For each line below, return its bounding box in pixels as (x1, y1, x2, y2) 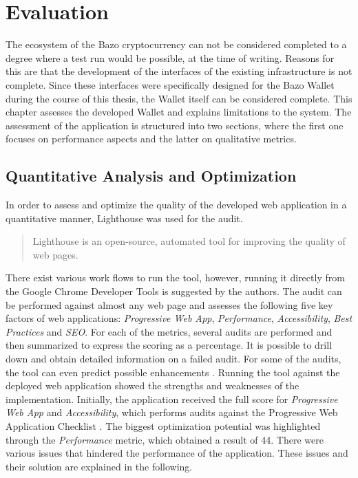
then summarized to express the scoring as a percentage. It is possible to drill (6, 338, 333, 352)
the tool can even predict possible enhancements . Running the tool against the (6, 365, 340, 379)
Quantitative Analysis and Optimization (6, 165, 297, 186)
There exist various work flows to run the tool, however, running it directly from (6, 270, 345, 285)
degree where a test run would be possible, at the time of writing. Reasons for (6, 50, 335, 65)
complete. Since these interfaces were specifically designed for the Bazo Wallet (6, 77, 335, 91)
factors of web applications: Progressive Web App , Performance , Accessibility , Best (6, 311, 352, 325)
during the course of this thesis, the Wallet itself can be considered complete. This (6, 91, 352, 105)
